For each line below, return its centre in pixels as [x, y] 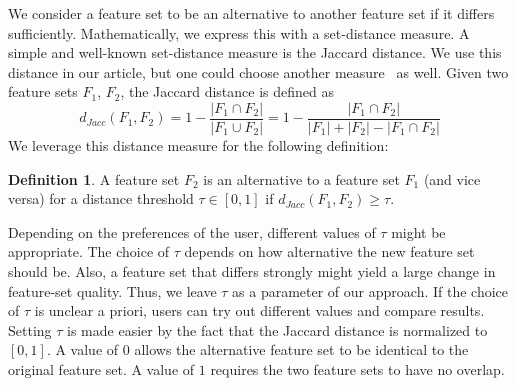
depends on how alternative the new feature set [329, 251]
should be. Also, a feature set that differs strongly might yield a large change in [252, 271]
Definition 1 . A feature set [94, 178]
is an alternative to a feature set [301, 178]
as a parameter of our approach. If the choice [370, 290]
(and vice [452, 178]
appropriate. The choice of [89, 251]
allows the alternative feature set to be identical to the [301, 349]
